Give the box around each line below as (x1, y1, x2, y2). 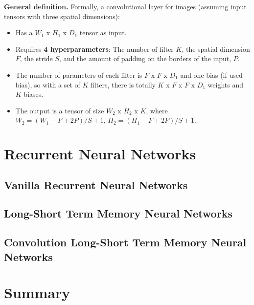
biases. (23, 89, 44, 99)
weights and (208, 79, 244, 89)
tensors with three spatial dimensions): (4, 11, 120, 21)
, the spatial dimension (182, 44, 250, 54)
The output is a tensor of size (15, 105, 104, 115)
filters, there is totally (91, 79, 156, 89)
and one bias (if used (180, 69, 243, 80)
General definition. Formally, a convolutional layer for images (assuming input (4, 1, 247, 11)
